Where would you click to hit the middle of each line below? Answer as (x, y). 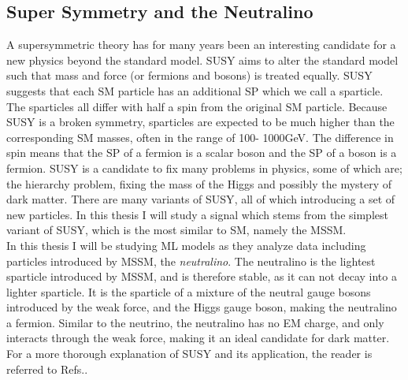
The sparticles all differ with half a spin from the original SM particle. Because (197, 106)
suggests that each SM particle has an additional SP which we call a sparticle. (195, 90)
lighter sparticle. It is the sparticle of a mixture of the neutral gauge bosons (189, 291)
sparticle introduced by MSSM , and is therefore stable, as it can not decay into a (202, 276)
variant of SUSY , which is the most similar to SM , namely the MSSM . (176, 230)
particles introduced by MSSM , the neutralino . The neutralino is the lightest (191, 261)
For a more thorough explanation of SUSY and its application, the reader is (189, 354)
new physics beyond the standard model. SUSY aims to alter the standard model (202, 60)
